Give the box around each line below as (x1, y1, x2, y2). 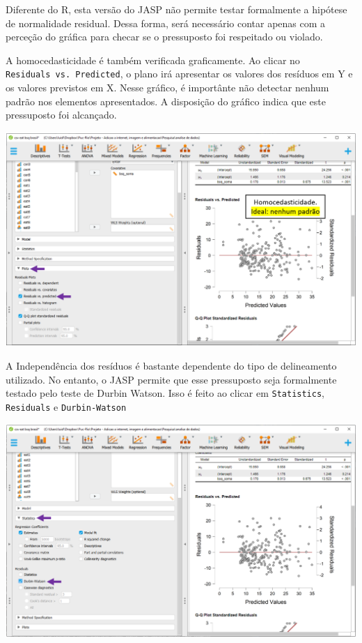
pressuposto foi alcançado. (6, 107, 117, 122)
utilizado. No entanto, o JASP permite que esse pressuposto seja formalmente (6, 372, 337, 386)
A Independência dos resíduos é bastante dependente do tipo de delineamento (6, 358, 337, 373)
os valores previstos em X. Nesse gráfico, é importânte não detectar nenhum (6, 80, 329, 95)
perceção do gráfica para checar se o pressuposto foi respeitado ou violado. (6, 29, 323, 44)
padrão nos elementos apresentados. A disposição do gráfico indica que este (6, 93, 326, 108)
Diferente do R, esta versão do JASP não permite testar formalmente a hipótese (6, 2, 347, 16)
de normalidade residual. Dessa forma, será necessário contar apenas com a (6, 15, 326, 30)
